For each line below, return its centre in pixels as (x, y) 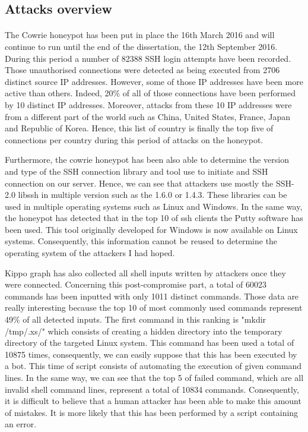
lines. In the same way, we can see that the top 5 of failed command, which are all (154, 377)
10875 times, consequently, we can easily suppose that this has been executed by (151, 354)
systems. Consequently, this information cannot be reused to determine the (141, 241)
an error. (21, 424)
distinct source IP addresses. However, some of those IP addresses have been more (154, 81)
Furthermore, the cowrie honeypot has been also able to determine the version (147, 160)
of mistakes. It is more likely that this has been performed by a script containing (152, 412)
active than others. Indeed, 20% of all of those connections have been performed (150, 93)
